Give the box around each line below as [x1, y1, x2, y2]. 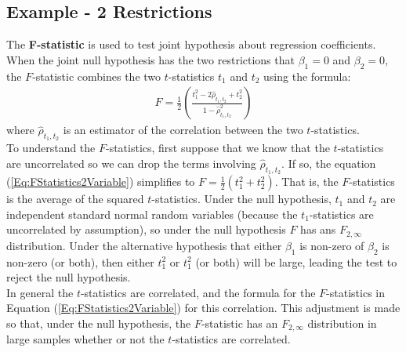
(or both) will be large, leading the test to [195, 253, 397, 270]
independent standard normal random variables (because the [6, 205, 298, 222]
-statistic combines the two [32, 67, 161, 84]
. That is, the [274, 173, 339, 190]
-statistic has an [201, 315, 278, 332]
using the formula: [263, 67, 351, 84]
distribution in [307, 315, 377, 332]
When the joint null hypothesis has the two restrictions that [6, 51, 295, 67]
